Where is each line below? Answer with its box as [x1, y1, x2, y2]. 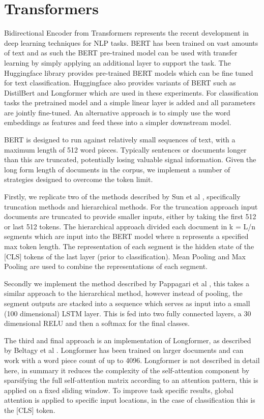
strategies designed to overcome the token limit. [4, 174, 153, 185]
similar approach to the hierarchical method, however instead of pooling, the [4, 288, 243, 298]
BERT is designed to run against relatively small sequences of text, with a [4, 134, 236, 145]
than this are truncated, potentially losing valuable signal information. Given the [4, 154, 256, 165]
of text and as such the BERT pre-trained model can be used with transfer [4, 47, 238, 58]
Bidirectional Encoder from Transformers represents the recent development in [4, 27, 249, 38]
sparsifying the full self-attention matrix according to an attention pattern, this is [4, 375, 258, 385]
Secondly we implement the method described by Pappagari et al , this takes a [4, 278, 249, 288]
